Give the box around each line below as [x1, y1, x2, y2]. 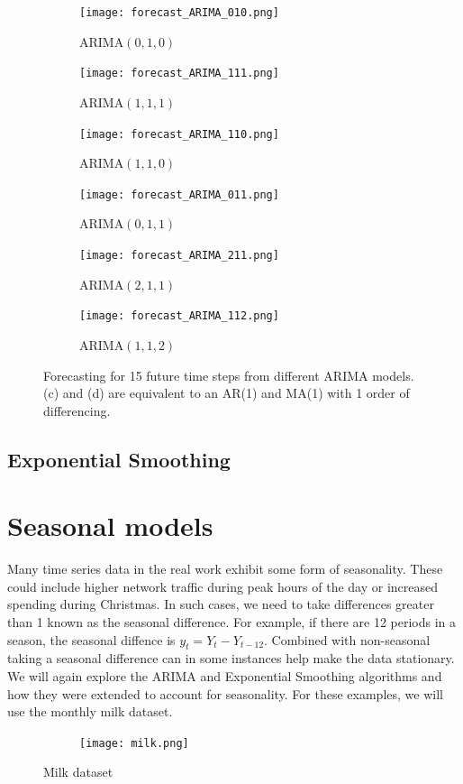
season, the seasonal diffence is [7, 630, 176, 649]
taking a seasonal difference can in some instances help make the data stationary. [7, 649, 455, 668]
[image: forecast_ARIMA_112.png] [79, 309, 279, 323]
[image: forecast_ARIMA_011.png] [79, 188, 279, 201]
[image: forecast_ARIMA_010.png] [79, 6, 279, 19]
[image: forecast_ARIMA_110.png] [79, 127, 279, 141]
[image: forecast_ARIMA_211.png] [79, 249, 279, 262]
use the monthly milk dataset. [7, 702, 173, 721]
